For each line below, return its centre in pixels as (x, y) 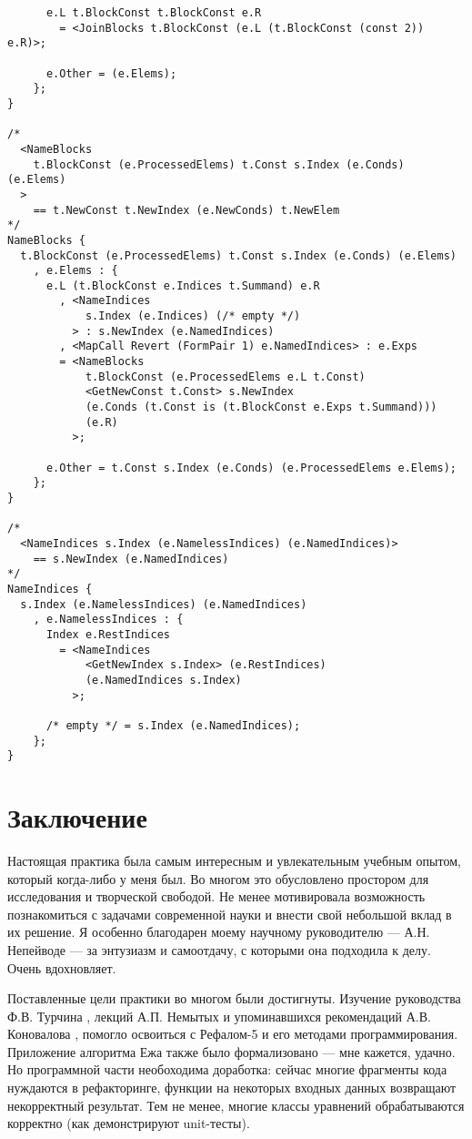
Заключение (77, 817)
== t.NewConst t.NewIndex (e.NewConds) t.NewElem (186, 210)
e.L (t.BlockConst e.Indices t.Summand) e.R (183, 285)
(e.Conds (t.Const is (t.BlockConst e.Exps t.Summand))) (261, 407)
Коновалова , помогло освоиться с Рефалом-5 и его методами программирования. (233, 1034)
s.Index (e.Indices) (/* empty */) (193, 316)
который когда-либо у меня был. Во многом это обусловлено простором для (218, 878)
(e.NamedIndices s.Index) (163, 680)
